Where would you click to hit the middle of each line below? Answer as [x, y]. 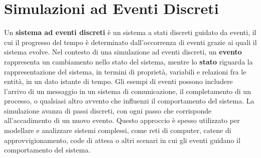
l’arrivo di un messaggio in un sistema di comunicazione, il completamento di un [127, 91]
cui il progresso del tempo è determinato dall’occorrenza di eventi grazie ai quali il [130, 42]
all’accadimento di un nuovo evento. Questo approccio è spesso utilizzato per [122, 120]
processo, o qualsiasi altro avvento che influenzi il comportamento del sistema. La [129, 101]
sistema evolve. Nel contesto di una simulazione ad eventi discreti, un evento [123, 52]
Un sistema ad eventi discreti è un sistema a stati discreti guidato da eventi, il [130, 32]
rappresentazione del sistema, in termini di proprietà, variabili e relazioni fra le [125, 71]
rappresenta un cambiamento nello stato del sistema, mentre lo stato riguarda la [128, 61]
